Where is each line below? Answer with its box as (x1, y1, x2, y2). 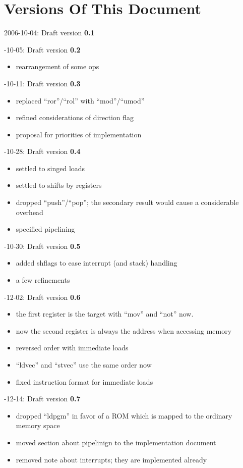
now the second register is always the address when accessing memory (16, 325, 232, 336)
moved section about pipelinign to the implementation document (16, 437, 216, 447)
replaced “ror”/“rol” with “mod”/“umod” (16, 95, 145, 106)
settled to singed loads (16, 163, 85, 173)
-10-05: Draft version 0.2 (4, 44, 81, 55)
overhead (16, 206, 43, 217)
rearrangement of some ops (16, 61, 99, 72)
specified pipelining (16, 224, 75, 234)
